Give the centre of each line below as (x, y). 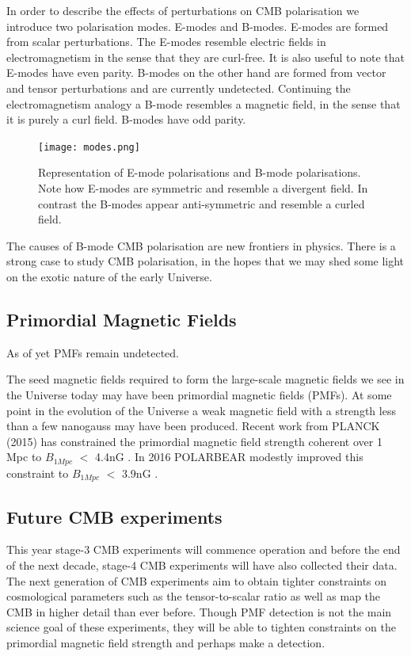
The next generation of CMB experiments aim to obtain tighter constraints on (197, 580)
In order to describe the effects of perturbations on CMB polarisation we (183, 10)
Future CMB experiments (114, 516)
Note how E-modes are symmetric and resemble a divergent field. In (203, 188)
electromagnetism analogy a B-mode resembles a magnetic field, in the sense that (204, 103)
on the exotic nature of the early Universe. (109, 276)
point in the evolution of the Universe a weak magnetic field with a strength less (201, 410)
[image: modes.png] (89, 147)
